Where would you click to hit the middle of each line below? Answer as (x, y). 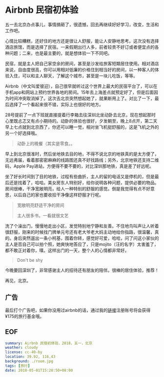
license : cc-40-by (24, 352)
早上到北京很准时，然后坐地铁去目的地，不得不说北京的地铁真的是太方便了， (82, 154)
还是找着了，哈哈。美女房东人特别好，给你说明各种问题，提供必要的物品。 (84, 182)
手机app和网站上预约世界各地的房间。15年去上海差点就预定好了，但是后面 (80, 92)
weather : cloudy (21, 348)
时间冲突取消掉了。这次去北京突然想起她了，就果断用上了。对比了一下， (82, 98)
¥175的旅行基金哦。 (25, 316)
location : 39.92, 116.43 (30, 357)
